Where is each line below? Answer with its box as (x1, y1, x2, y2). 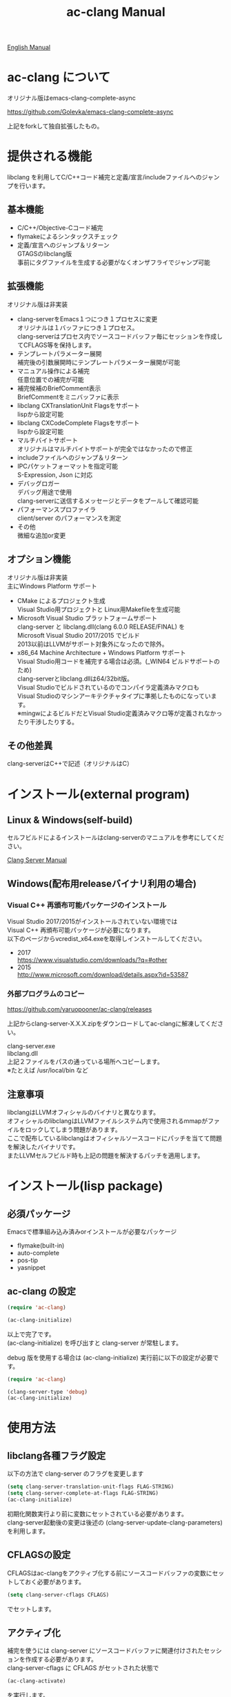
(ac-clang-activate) (7, 1678, 67, 1685)
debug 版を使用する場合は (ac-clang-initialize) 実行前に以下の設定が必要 (7, 1353, 213, 1361)
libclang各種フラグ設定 (7, 1450, 106, 1462)
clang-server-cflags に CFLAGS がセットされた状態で (7, 1664, 159, 1672)
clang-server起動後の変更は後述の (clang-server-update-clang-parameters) (7, 1518, 223, 1527)
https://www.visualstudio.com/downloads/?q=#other (17, 956, 168, 964)
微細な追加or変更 (17, 531, 66, 539)
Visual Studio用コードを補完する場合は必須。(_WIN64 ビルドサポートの (17, 657, 221, 665)
